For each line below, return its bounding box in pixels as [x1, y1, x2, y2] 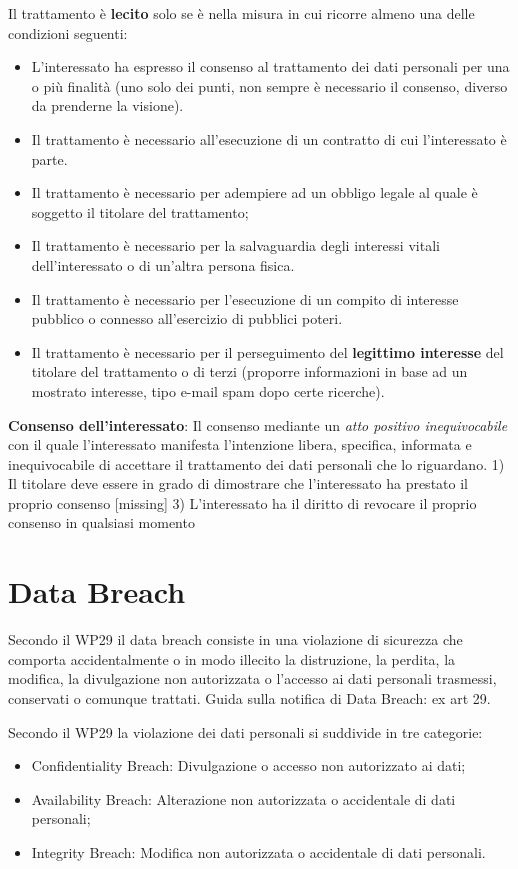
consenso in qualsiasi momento [8, 512, 195, 533]
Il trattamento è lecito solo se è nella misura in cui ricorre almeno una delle [8, 3, 475, 23]
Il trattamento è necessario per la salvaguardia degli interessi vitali [31, 235, 440, 256]
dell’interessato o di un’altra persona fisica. [31, 254, 295, 275]
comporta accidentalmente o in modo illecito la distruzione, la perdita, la [8, 648, 456, 669]
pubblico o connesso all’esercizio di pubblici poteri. [31, 308, 343, 329]
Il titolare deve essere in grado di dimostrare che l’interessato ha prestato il [8, 473, 468, 494]
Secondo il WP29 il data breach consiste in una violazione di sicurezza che [8, 629, 463, 650]
